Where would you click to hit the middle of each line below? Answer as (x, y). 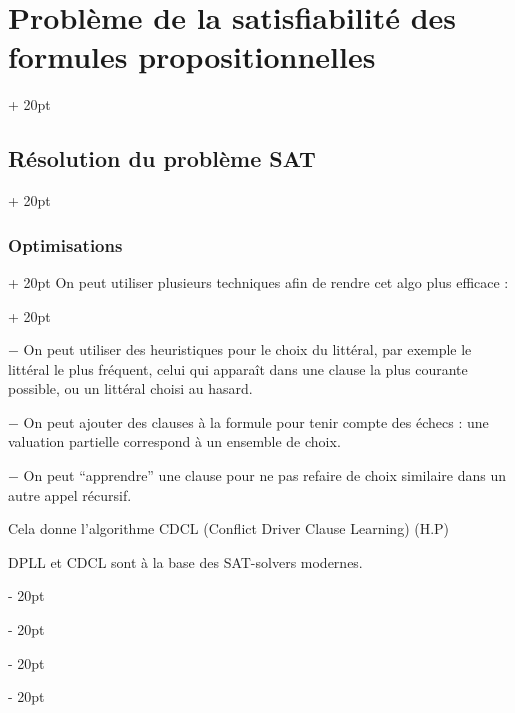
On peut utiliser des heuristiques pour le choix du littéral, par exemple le (247, 349)
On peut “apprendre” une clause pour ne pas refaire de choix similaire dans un (264, 475)
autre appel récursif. (70, 494)
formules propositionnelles (192, 56)
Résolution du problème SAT (162, 158)
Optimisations (65, 244)
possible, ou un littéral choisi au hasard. (130, 388)
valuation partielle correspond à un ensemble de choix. (174, 441)
